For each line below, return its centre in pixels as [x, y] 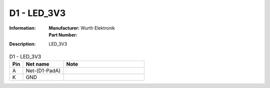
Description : [22, 44]
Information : [22, 28]
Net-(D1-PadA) [43, 71]
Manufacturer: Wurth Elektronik [82, 28]
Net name [37, 64]
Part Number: [63, 34]
